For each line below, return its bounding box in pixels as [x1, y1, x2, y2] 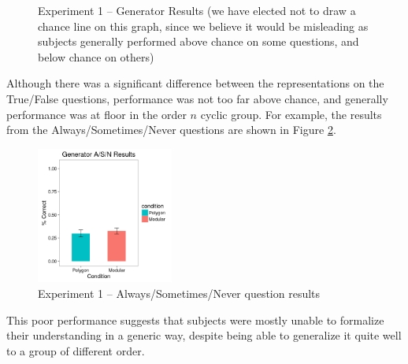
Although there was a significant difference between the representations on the [6, 75, 384, 91]
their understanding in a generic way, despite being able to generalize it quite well [6, 327, 402, 344]
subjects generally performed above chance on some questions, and [38, 33, 359, 50]
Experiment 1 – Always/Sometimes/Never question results [38, 284, 321, 301]
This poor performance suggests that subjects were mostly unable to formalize [6, 311, 384, 328]
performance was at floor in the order [6, 106, 187, 122]
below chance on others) [38, 48, 154, 65]
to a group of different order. [6, 342, 145, 358]
